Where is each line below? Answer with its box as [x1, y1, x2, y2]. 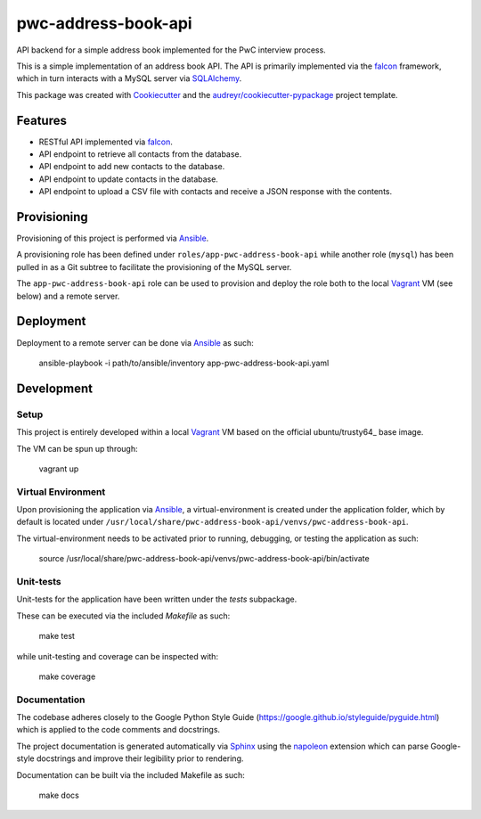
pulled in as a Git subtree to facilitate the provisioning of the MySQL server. [16, 261, 292, 272]
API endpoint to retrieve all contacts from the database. [38, 149, 242, 160]
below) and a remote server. [16, 291, 120, 301]
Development [16, 381, 94, 396]
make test [38, 631, 76, 642]
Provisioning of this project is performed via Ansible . [16, 233, 209, 244]
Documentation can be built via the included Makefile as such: [16, 769, 245, 780]
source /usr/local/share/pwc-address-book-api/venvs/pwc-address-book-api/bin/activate [38, 553, 370, 564]
